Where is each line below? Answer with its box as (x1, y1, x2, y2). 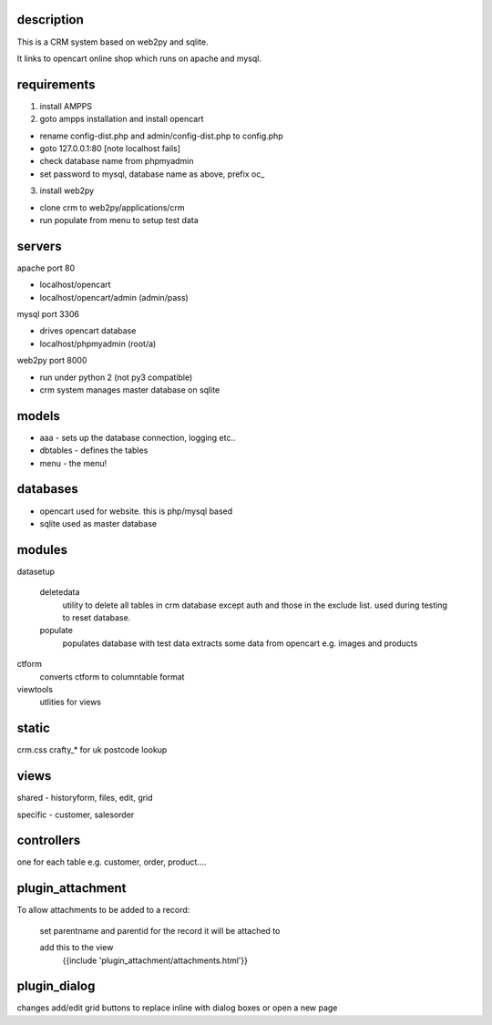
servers (16, 238, 63, 254)
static (16, 721, 50, 736)
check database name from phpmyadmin (39, 156, 195, 167)
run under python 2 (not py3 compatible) (39, 372, 193, 383)
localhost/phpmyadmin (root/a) (39, 338, 157, 349)
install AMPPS (39, 100, 93, 111)
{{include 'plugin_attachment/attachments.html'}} (62, 955, 248, 966)
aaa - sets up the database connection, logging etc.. (39, 432, 236, 443)
